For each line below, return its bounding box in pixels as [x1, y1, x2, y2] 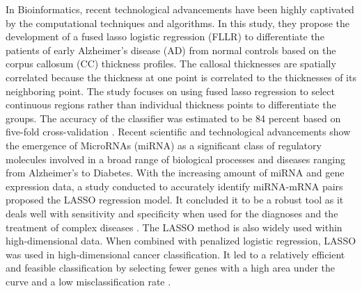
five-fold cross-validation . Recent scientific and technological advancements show [6, 124, 351, 139]
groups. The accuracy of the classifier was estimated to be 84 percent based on [6, 110, 341, 125]
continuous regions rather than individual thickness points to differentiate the [6, 97, 336, 112]
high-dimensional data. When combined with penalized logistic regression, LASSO [6, 233, 356, 248]
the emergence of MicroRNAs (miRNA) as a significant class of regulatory [6, 138, 322, 152]
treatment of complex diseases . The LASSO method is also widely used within [6, 219, 343, 234]
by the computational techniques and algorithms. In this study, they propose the [6, 15, 350, 30]
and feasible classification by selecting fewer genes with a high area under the [6, 260, 335, 275]
